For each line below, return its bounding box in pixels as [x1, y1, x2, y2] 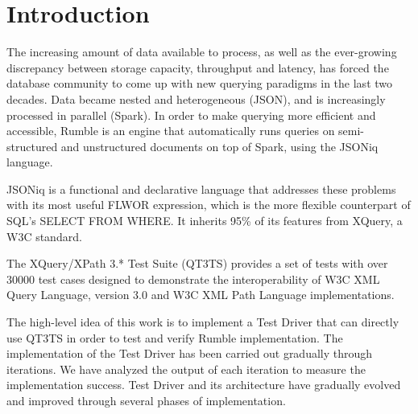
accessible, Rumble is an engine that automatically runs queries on [6, 122, 335, 139]
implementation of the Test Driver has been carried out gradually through [6, 345, 373, 362]
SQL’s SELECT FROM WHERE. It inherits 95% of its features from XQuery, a [6, 212, 403, 229]
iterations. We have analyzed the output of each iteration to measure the [6, 360, 366, 377]
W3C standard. [6, 227, 82, 244]
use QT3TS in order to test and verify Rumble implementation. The [6, 329, 343, 346]
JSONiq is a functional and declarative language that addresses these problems [6, 180, 396, 197]
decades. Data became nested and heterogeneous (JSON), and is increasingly [6, 90, 386, 107]
